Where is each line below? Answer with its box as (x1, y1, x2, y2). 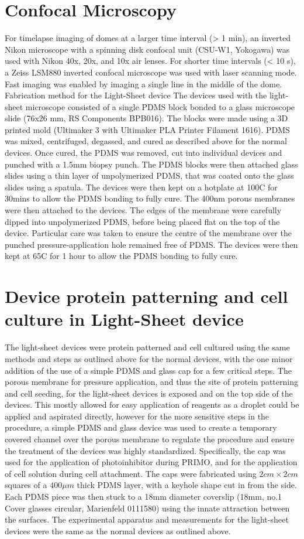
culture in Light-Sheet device (5, 307, 244, 331)
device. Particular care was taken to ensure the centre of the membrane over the (5, 227, 292, 239)
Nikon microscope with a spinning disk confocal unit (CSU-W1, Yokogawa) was (5, 43, 290, 55)
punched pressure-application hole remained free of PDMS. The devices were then (5, 238, 298, 250)
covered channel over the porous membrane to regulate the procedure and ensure (5, 433, 295, 445)
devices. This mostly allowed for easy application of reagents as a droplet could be (5, 398, 299, 411)
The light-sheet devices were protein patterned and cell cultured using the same (5, 341, 290, 353)
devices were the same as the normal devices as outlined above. (5, 524, 231, 537)
